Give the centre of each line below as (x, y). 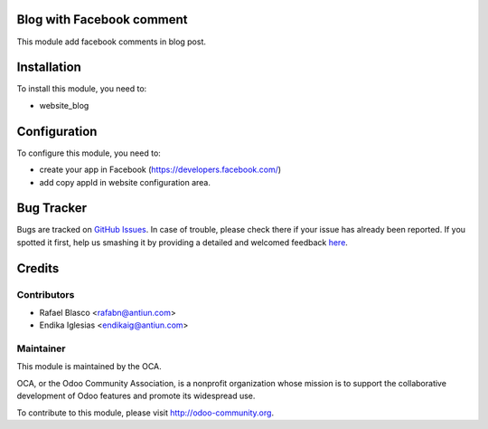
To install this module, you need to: (82, 89)
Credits (38, 268)
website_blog (64, 105)
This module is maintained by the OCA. (89, 367)
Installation (49, 67)
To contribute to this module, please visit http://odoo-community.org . (145, 413)
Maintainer (41, 348)
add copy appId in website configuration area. (125, 182)
